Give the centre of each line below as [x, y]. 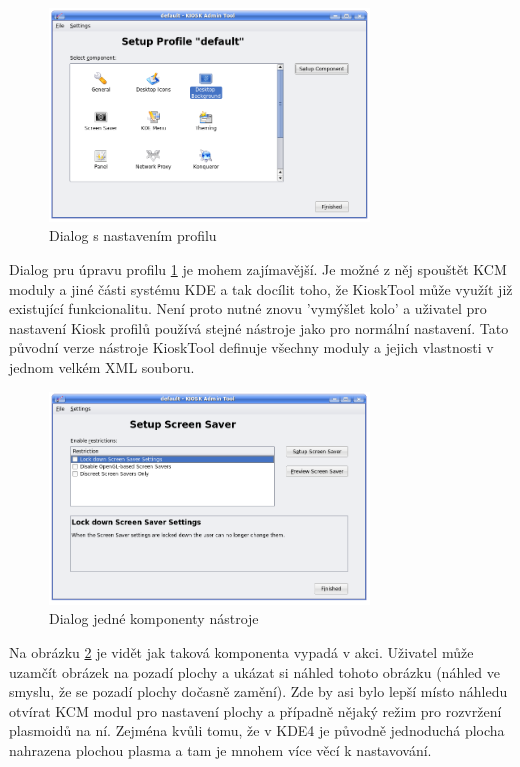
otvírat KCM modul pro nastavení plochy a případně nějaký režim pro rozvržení [255, 710]
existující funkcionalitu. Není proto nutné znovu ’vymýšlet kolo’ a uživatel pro [248, 308]
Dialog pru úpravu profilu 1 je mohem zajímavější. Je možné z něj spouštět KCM [258, 268]
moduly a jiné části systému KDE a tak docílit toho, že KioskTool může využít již [261, 288]
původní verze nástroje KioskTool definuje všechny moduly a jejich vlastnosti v [251, 347]
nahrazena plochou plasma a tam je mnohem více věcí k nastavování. [220, 750]
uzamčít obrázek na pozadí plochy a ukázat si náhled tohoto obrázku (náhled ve [254, 671]
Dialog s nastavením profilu [133, 235]
